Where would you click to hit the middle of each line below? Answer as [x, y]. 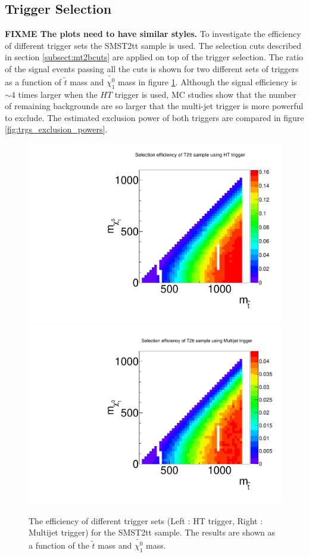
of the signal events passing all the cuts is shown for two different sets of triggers [152, 68]
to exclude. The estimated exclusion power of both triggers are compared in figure [154, 117]
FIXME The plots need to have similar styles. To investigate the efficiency [153, 34]
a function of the [59, 545]
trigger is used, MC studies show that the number [205, 94]
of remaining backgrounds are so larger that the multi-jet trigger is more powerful [154, 106]
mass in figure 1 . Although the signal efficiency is [207, 81]
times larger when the [58, 94]
